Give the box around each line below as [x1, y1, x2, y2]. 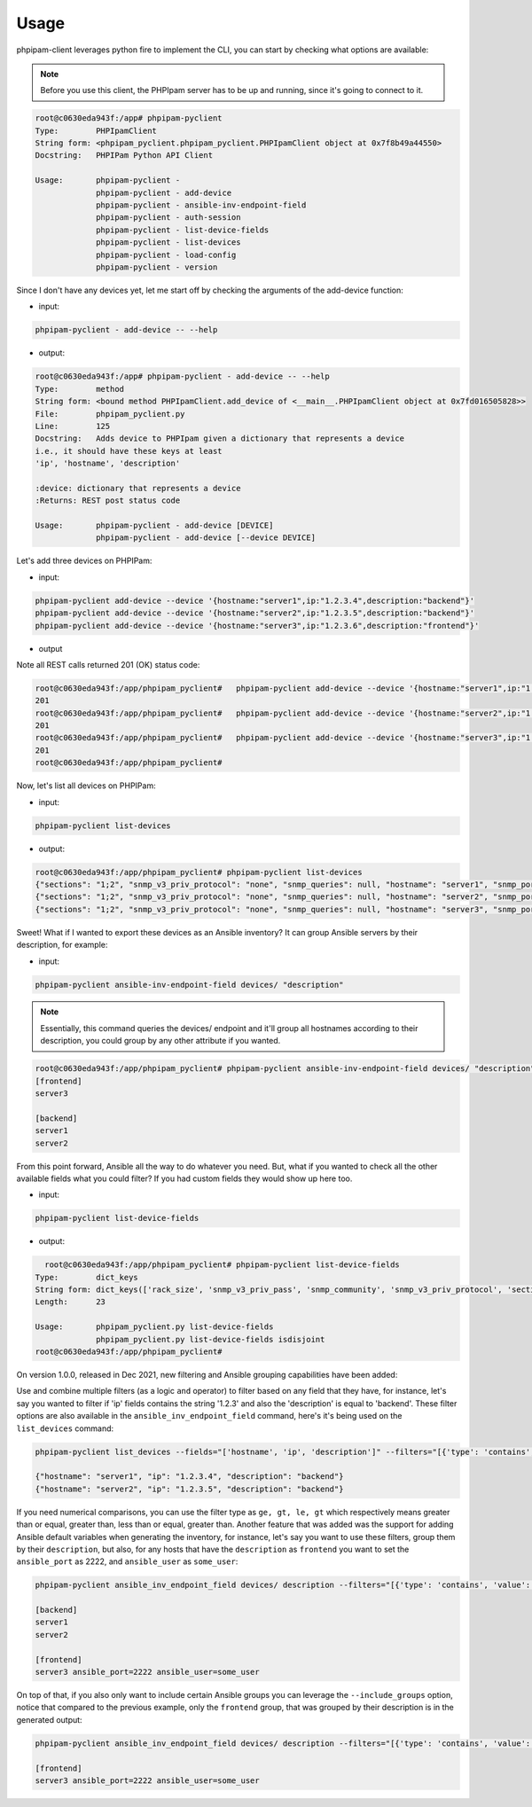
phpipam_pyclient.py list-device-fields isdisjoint [96, 1334, 325, 1344]
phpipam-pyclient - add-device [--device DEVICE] [96, 533, 317, 543]
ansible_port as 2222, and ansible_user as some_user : [16, 1556, 239, 1567]
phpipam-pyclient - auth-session [96, 213, 241, 223]
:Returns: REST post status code [35, 496, 181, 505]
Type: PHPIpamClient [35, 125, 157, 136]
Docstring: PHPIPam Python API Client [35, 151, 213, 160]
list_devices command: [16, 1423, 114, 1434]
